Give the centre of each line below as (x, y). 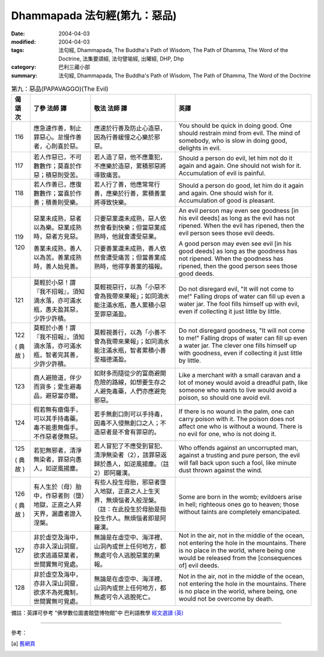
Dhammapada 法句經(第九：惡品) (94, 16)
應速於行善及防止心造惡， (130, 128)
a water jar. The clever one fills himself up (238, 346)
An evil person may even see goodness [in (239, 211)
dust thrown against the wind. (220, 471)
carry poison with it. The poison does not (237, 419)
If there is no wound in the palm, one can (236, 412)
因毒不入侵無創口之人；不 (130, 423)
